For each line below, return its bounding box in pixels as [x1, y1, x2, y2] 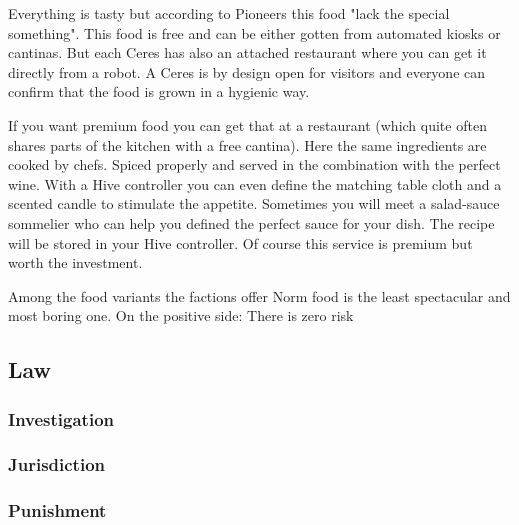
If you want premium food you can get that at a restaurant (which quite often [8, 114, 487, 135]
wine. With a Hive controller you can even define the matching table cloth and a [8, 173, 502, 194]
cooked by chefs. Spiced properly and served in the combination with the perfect [8, 154, 501, 175]
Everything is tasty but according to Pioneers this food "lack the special [8, 3, 450, 23]
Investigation [8, 406, 114, 431]
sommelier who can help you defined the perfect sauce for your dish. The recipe [8, 212, 495, 233]
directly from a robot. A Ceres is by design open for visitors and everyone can [8, 61, 486, 82]
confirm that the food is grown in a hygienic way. [8, 81, 310, 102]
